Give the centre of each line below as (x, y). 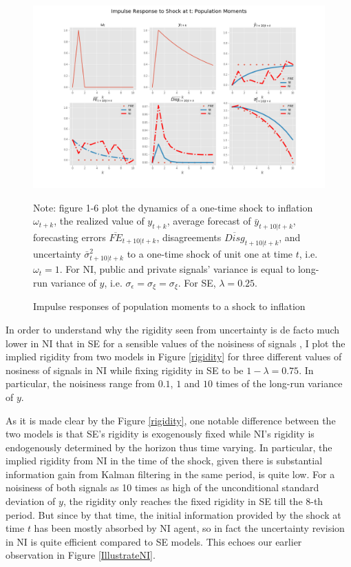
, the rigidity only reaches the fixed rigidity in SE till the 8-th (193, 501)
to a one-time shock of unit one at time (210, 253)
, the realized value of (99, 221)
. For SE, (197, 282)
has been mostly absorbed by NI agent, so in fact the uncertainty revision (189, 528)
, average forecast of (209, 221)
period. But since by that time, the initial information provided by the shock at (173, 514)
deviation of (31, 501)
